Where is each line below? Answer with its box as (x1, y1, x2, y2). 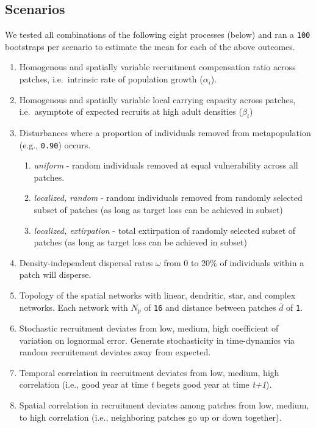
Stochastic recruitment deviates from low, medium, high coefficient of (19, 322, 279, 335)
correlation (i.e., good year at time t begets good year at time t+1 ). (19, 378, 272, 391)
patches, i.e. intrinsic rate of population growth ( (19, 73, 203, 85)
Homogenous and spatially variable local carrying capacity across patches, (19, 93, 296, 106)
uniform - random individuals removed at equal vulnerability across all (34, 159, 298, 172)
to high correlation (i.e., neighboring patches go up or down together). (19, 410, 282, 423)
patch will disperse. (19, 268, 92, 281)
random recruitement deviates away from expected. (19, 346, 211, 358)
